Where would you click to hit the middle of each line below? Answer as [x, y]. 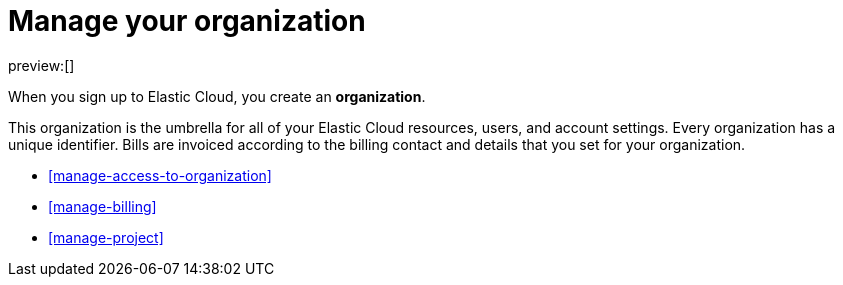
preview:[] [41, 65]
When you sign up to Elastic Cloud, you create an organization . [217, 96]
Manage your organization [187, 21]
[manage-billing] [102, 206]
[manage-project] [106, 237]
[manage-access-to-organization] [160, 175]
